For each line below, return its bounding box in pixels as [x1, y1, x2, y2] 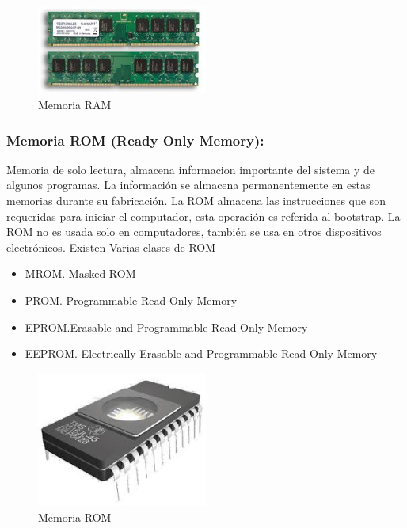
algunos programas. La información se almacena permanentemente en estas [6, 177, 371, 193]
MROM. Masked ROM [25, 265, 136, 282]
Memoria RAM [38, 97, 112, 113]
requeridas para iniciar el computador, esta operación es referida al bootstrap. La [6, 207, 401, 224]
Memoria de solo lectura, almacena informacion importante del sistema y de [6, 161, 375, 177]
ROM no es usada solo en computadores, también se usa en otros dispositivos [6, 223, 382, 240]
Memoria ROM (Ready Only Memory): [6, 130, 264, 150]
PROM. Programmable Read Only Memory [25, 291, 238, 308]
